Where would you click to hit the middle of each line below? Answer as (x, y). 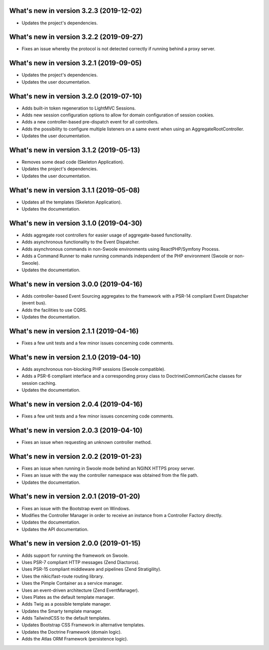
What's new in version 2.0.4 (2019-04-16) (76, 404)
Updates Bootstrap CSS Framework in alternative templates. (83, 625)
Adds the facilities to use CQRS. (54, 310)
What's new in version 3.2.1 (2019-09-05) (75, 63)
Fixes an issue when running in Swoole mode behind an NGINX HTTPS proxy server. (108, 468)
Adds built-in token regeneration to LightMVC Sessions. (79, 108)
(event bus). (34, 303)
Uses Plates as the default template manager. (68, 597)
